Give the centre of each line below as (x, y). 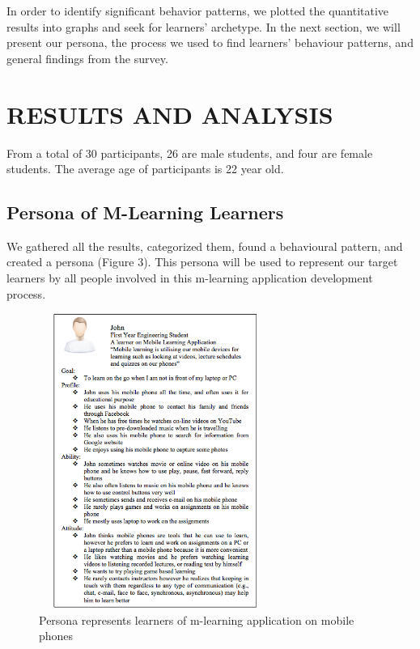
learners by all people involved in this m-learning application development (190, 278)
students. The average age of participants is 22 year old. (145, 169)
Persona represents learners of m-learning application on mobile (197, 619)
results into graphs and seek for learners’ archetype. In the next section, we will (204, 26)
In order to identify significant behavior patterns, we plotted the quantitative (198, 11)
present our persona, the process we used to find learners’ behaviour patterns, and (210, 42)
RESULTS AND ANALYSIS (170, 114)
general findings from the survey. (87, 58)
